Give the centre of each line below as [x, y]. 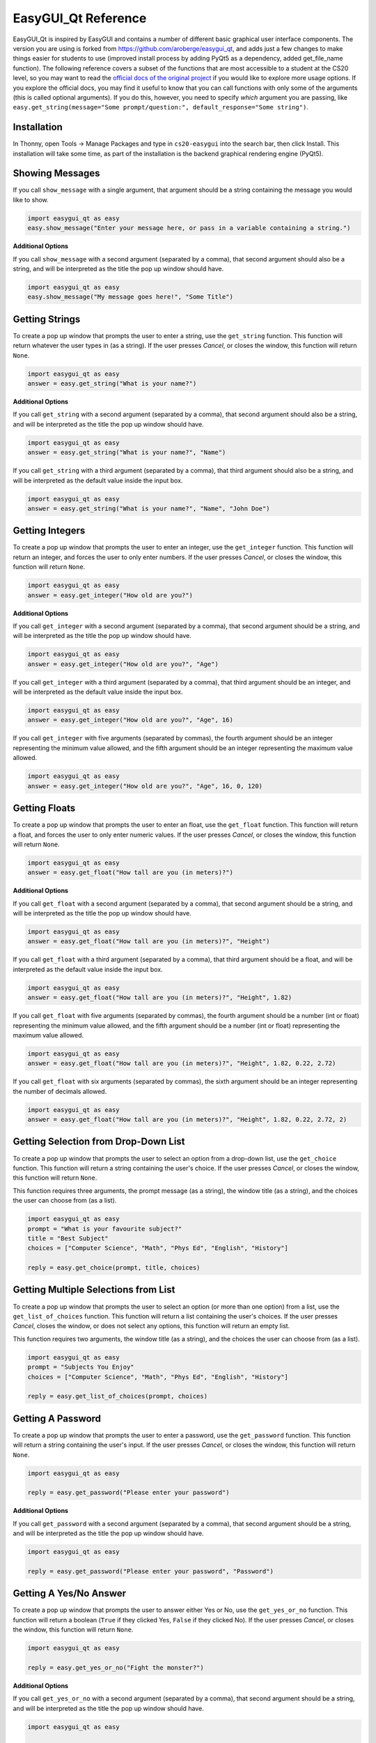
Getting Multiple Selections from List [94, 1290]
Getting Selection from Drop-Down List [99, 1142]
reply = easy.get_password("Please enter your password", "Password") [151, 1571]
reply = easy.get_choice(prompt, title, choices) [114, 1268]
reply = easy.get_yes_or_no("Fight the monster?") [116, 1667]
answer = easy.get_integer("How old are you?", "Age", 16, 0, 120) [145, 786]
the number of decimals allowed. [60, 1091]
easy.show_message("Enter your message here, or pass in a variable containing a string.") [189, 228]
